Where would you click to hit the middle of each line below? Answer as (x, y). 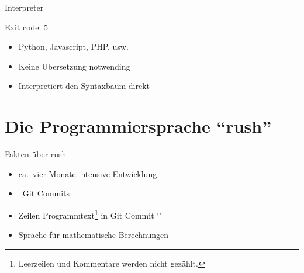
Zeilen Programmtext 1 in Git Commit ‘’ (90, 214)
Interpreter (24, 7)
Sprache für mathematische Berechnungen (94, 235)
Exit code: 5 (27, 27)
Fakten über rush (36, 154)
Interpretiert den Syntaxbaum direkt (84, 86)
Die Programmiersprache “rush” (138, 126)
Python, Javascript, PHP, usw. (73, 46)
